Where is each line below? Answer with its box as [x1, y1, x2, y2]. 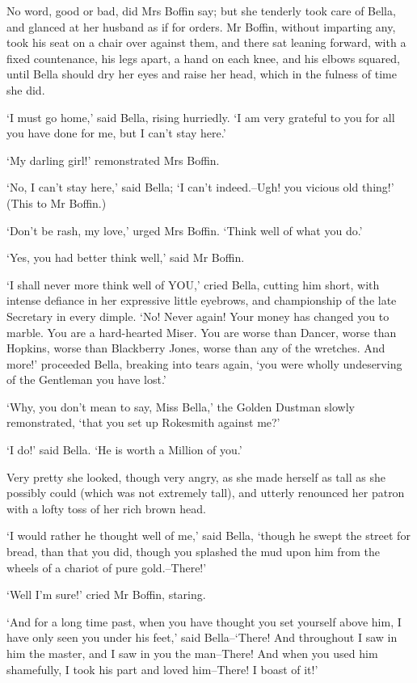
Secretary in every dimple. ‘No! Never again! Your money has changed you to [6, 307, 390, 324]
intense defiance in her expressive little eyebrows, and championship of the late [6, 292, 397, 309]
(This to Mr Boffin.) [6, 194, 107, 211]
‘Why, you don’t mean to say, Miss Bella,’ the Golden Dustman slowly [6, 398, 355, 415]
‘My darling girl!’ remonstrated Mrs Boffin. [6, 151, 220, 168]
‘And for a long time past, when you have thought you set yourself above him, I [6, 613, 402, 630]
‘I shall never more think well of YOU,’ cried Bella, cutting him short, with [6, 276, 380, 293]
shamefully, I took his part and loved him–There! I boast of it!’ [6, 660, 318, 677]
